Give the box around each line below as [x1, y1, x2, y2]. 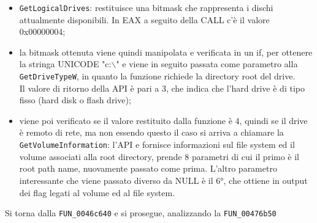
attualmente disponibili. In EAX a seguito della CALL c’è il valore [19, 13, 270, 26]
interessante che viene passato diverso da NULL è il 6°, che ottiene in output [19, 174, 308, 186]
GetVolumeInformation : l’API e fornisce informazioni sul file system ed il [19, 138, 295, 151]
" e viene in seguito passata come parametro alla [116, 57, 298, 70]
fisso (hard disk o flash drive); [19, 93, 131, 106]
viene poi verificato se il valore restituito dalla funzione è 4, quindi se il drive [19, 114, 308, 126]
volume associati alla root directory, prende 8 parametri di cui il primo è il [19, 150, 300, 163]
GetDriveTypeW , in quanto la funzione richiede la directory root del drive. [19, 70, 296, 82]
